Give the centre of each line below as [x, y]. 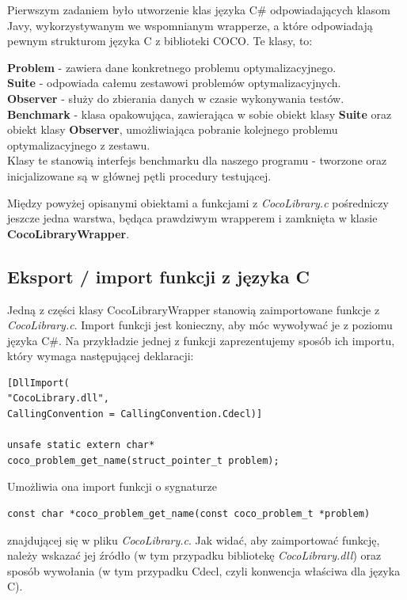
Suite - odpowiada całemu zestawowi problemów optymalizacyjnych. [174, 83]
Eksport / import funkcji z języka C [158, 276]
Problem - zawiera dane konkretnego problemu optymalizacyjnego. [172, 67]
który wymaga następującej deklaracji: [101, 356]
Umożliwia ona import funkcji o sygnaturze [112, 486]
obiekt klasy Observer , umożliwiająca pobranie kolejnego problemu [173, 129]
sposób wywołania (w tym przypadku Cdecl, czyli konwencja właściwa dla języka [204, 570]
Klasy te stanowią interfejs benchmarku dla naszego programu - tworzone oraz [197, 160]
